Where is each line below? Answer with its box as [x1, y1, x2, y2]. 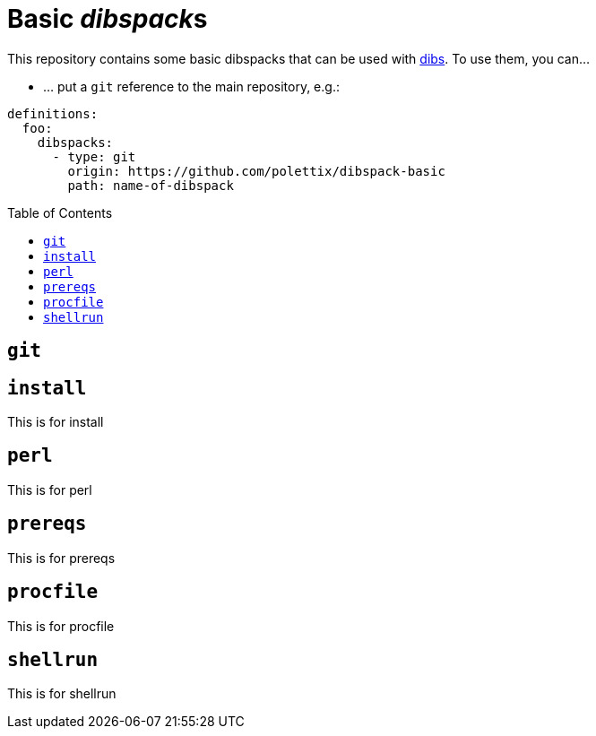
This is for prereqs [7, 550, 116, 566]
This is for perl [7, 481, 92, 498]
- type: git [52, 149, 136, 164]
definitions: [7, 106, 99, 121]
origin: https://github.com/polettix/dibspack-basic [67, 163, 445, 178]
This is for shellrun [7, 686, 117, 702]
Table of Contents [7, 204, 113, 221]
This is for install [7, 414, 104, 430]
